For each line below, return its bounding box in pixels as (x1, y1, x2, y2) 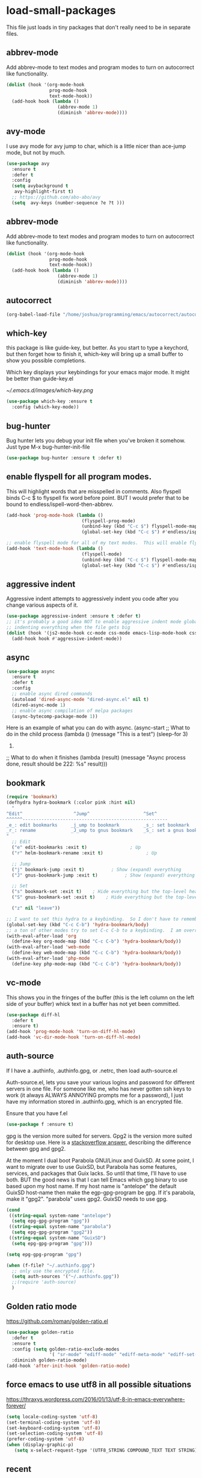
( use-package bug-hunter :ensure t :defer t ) (6, 455, 122, 461)
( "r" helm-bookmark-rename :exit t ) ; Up (11, 849, 158, 856)
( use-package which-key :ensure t (6, 398, 93, 405)
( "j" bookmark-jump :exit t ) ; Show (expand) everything (11, 866, 182, 872)
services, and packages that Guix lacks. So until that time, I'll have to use (6, 1169, 187, 1177)
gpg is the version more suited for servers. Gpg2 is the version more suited (6, 1132, 192, 1139)
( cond (6, 1207, 20, 1213)
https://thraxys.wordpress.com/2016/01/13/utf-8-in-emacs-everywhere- (6, 1395, 185, 1403)
